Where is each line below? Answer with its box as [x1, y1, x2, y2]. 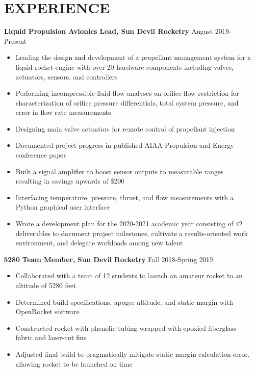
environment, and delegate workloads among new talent [15, 238, 183, 248]
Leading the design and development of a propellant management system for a [15, 52, 251, 62]
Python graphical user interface [15, 202, 110, 212]
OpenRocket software [15, 306, 79, 317]
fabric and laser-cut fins [15, 332, 87, 343]
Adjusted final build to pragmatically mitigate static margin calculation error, [15, 348, 250, 359]
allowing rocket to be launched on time [15, 358, 133, 369]
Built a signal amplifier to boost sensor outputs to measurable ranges [15, 166, 224, 176]
